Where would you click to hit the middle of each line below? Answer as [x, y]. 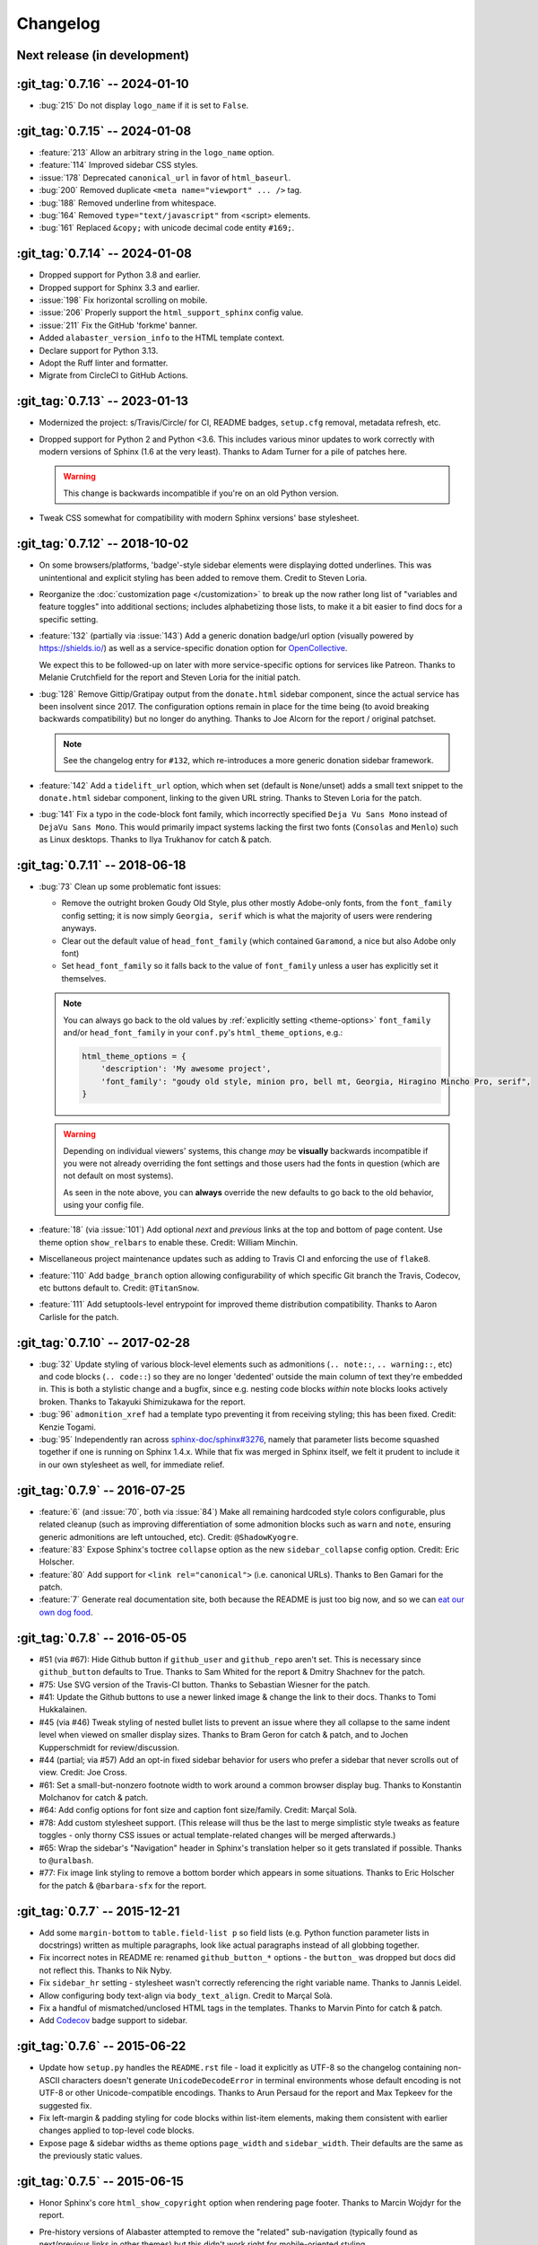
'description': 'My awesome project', [186, 1069]
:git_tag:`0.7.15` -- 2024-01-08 [104, 131]
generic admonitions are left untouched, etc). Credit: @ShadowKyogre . [169, 1536]
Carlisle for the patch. [79, 1316]
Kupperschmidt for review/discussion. [109, 1748]
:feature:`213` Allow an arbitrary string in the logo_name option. [156, 152]
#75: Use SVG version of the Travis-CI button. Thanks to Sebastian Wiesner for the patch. [205, 1685]
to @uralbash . [66, 1861]
